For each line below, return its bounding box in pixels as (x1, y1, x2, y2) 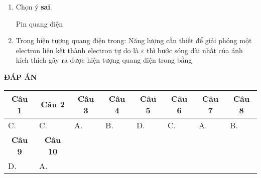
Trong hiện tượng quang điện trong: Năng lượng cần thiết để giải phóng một (16, 35, 252, 46)
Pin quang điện (16, 18, 63, 29)
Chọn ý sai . (16, 2, 52, 12)
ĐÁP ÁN (4, 71, 37, 82)
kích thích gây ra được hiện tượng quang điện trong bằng (16, 55, 192, 65)
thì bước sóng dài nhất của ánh (146, 45, 243, 55)
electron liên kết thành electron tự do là (16, 45, 139, 55)
